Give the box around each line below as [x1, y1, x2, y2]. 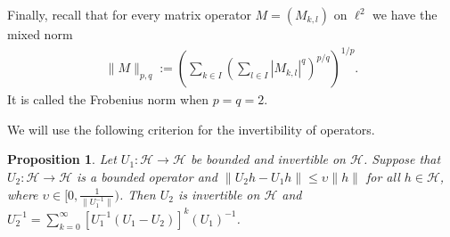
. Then [119, 184, 156, 203]
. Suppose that [363, 150, 441, 168]
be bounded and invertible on [190, 150, 346, 168]
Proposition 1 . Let [7, 150, 117, 168]
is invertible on [177, 184, 260, 203]
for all [365, 167, 400, 185]
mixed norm [7, 25, 73, 43]
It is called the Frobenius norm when [7, 90, 209, 109]
